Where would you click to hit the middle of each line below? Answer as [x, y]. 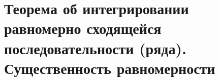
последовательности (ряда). [95, 48]
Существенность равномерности [110, 68]
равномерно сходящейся [83, 28]
